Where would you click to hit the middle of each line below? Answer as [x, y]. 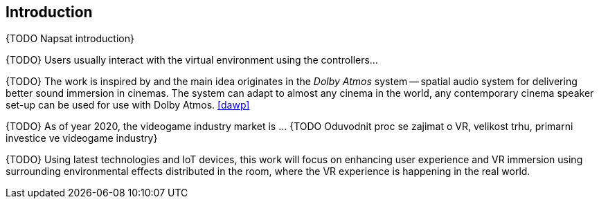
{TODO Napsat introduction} [70, 39]
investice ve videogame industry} [82, 138]
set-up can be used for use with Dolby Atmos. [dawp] [128, 105]
